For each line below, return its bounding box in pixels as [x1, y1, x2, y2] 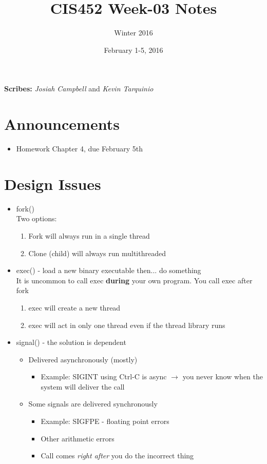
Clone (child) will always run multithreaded [28, 247, 166, 258]
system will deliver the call [41, 381, 125, 392]
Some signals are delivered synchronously [28, 398, 158, 409]
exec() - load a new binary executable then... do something [16, 265, 201, 276]
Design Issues [4, 173, 101, 194]
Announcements [4, 113, 120, 134]
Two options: [16, 213, 57, 224]
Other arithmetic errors [41, 433, 115, 443]
